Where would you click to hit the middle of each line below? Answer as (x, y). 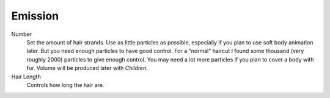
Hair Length (26, 77)
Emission (35, 16)
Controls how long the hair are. (65, 85)
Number (22, 34)
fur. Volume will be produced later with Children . (87, 68)
